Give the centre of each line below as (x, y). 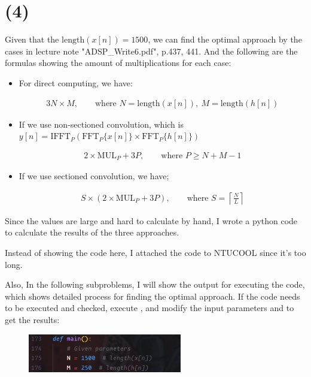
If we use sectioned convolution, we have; (94, 176)
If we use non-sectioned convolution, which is (101, 124)
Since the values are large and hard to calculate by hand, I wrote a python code (151, 220)
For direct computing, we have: (76, 82)
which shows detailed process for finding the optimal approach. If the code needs (153, 296)
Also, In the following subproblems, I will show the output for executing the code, (155, 284)
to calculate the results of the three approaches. (92, 232)
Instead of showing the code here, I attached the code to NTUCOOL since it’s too (155, 253)
